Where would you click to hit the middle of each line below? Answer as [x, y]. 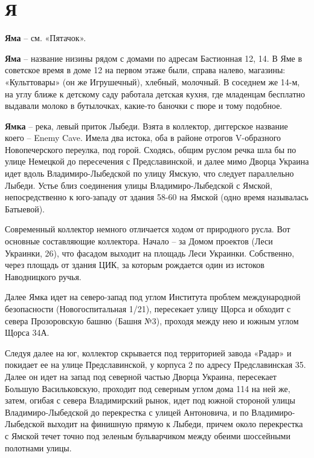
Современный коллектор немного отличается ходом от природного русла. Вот [148, 229]
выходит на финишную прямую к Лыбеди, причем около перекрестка [175, 424]
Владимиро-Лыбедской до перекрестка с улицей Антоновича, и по [127, 412]
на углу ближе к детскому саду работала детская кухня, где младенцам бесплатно [155, 93]
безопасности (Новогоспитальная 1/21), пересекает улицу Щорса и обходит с [148, 309]
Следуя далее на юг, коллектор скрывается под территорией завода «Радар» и [148, 352]
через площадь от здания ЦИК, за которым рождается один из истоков [135, 265]
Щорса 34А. [27, 332]
